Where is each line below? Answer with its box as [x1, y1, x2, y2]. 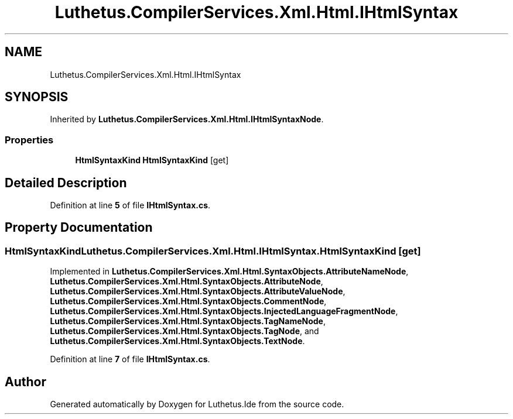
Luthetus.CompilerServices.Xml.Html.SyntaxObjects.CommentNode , [50, 296, 327, 307]
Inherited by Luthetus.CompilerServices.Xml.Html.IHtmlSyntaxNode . [50, 114, 324, 125]
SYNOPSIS [5, 90, 69, 105]
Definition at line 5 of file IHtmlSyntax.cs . [50, 200, 211, 211]
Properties [5, 133, 54, 146]
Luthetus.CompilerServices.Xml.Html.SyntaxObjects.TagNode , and [50, 326, 319, 336]
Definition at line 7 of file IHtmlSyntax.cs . [50, 354, 210, 365]
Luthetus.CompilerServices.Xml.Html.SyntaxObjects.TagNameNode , [50, 316, 326, 327]
